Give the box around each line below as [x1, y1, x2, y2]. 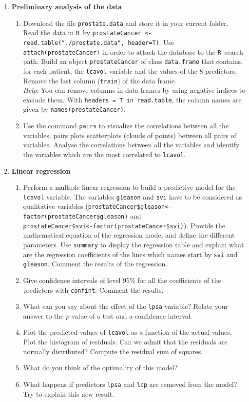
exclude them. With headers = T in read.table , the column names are [23, 94, 242, 104]
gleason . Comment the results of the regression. [23, 259, 168, 269]
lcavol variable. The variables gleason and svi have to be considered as [23, 191, 242, 201]
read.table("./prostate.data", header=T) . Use [23, 37, 174, 47]
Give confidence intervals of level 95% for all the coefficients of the [23, 275, 221, 285]
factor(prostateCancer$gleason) [23, 213, 128, 221]
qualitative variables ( [23, 201, 88, 211]
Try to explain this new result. [23, 388, 115, 399]
